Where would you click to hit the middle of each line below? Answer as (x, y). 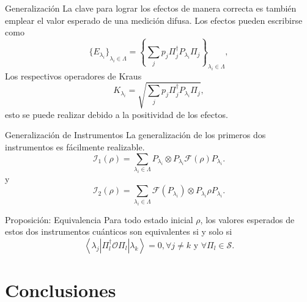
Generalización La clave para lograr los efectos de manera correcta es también (151, 8)
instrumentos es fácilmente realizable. (75, 147)
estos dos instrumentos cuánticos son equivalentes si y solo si (119, 231)
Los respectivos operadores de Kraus (73, 75)
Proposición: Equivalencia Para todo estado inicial (99, 219)
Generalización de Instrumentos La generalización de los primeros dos (135, 135)
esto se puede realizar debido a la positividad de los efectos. (117, 114)
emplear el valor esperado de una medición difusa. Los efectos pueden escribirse (154, 20)
